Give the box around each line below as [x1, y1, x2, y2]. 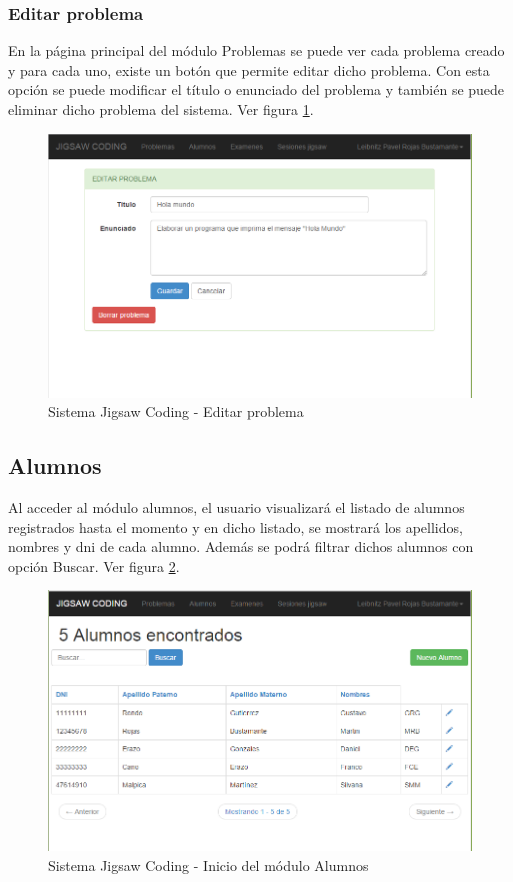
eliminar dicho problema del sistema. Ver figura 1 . [8, 99, 314, 119]
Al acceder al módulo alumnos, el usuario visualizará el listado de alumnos [8, 497, 465, 517]
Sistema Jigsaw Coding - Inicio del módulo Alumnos [48, 854, 369, 875]
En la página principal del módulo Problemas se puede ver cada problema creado [8, 40, 505, 61]
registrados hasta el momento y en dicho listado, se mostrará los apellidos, [8, 516, 463, 537]
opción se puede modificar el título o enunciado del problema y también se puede [8, 79, 505, 100]
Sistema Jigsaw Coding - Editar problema [48, 401, 304, 422]
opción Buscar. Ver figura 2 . [8, 555, 180, 576]
